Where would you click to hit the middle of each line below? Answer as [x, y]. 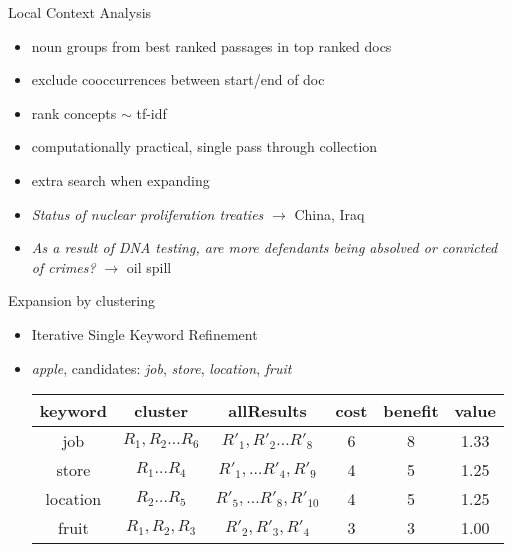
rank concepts [74, 112]
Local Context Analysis [80, 12]
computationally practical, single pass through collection [204, 146]
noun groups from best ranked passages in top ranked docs [211, 45]
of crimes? [63, 266]
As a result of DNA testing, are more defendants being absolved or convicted [264, 247]
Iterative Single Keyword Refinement [144, 333]
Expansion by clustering [82, 300]
